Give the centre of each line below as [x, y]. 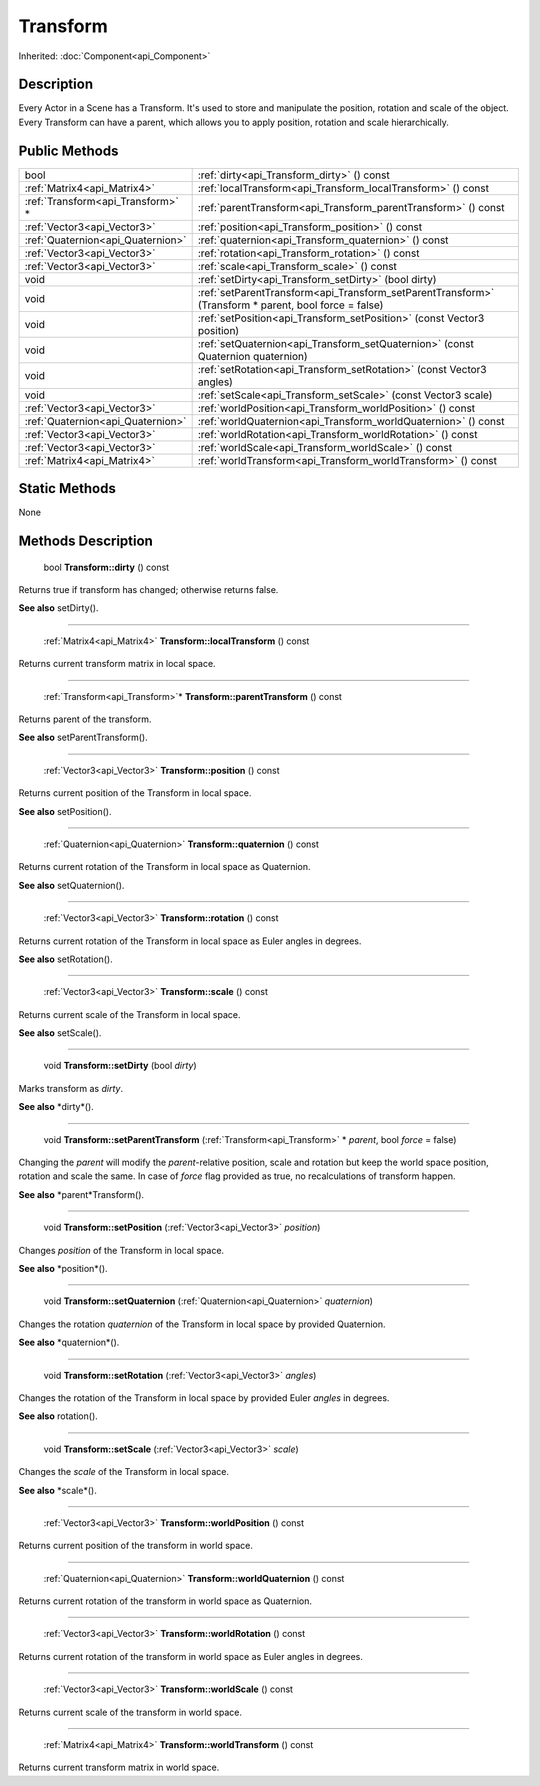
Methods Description [86, 541]
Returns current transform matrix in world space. [119, 1767]
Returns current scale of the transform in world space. [130, 1712]
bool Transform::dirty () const [106, 567]
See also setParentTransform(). [83, 737]
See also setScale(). [60, 1033]
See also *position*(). [63, 1268]
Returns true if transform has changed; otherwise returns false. [148, 590]
